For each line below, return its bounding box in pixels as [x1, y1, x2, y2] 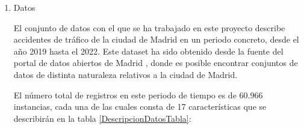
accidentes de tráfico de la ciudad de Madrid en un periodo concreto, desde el [13, 33, 299, 46]
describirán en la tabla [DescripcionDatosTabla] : [13, 112, 191, 124]
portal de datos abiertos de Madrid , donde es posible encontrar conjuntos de [13, 56, 298, 69]
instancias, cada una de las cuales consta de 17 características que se [13, 100, 267, 113]
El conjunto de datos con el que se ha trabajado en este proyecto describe [13, 21, 285, 34]
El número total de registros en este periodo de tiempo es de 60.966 [13, 88, 263, 101]
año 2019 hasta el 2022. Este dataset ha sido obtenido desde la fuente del [13, 44, 284, 57]
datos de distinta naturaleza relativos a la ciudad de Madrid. [13, 68, 238, 80]
